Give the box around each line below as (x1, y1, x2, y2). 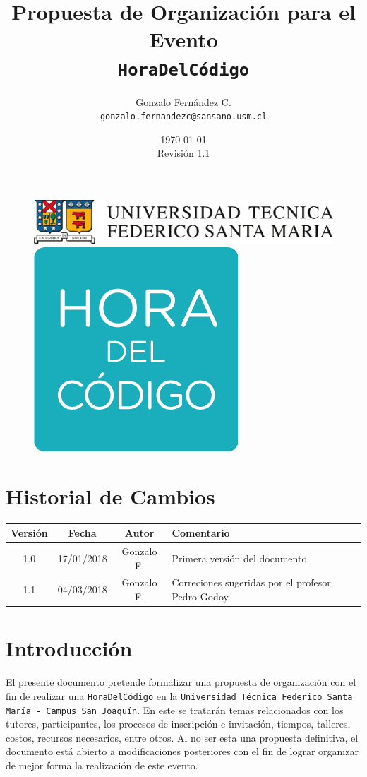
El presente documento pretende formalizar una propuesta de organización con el (6, 675, 356, 689)
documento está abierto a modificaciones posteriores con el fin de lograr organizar (6, 744, 359, 759)
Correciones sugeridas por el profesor (172, 575, 331, 590)
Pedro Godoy (172, 589, 229, 604)
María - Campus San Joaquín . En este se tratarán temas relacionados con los (6, 702, 344, 717)
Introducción (6, 634, 133, 663)
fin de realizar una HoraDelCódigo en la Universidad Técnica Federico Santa (6, 688, 353, 703)
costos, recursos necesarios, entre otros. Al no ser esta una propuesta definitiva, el (6, 730, 359, 745)
